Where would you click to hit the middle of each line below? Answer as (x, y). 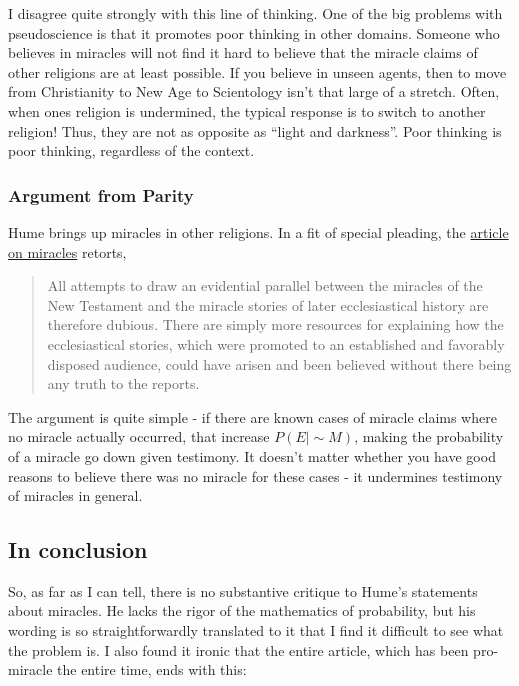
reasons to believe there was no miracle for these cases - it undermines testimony (255, 475)
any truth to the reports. (123, 383)
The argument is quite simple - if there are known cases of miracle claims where (252, 416)
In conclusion (78, 549)
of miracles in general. (75, 495)
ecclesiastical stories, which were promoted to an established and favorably (276, 343)
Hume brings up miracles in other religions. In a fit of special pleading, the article (258, 231)
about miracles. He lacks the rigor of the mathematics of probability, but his (242, 610)
